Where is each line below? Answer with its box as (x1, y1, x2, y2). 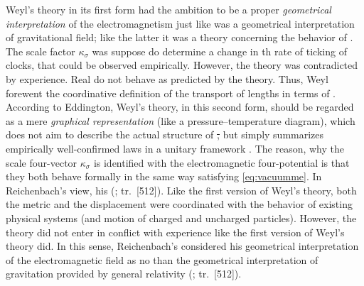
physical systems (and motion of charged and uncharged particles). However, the (6, 210, 357, 225)
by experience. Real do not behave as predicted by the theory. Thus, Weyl (6, 71, 328, 86)
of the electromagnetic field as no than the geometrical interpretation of (6, 252, 318, 267)
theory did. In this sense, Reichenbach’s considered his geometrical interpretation (6, 238, 359, 253)
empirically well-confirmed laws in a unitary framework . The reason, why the (6, 141, 344, 155)
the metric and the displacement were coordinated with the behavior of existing (6, 197, 353, 211)
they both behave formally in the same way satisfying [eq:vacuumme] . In (6, 169, 322, 184)
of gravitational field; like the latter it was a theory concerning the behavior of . (6, 30, 353, 45)
